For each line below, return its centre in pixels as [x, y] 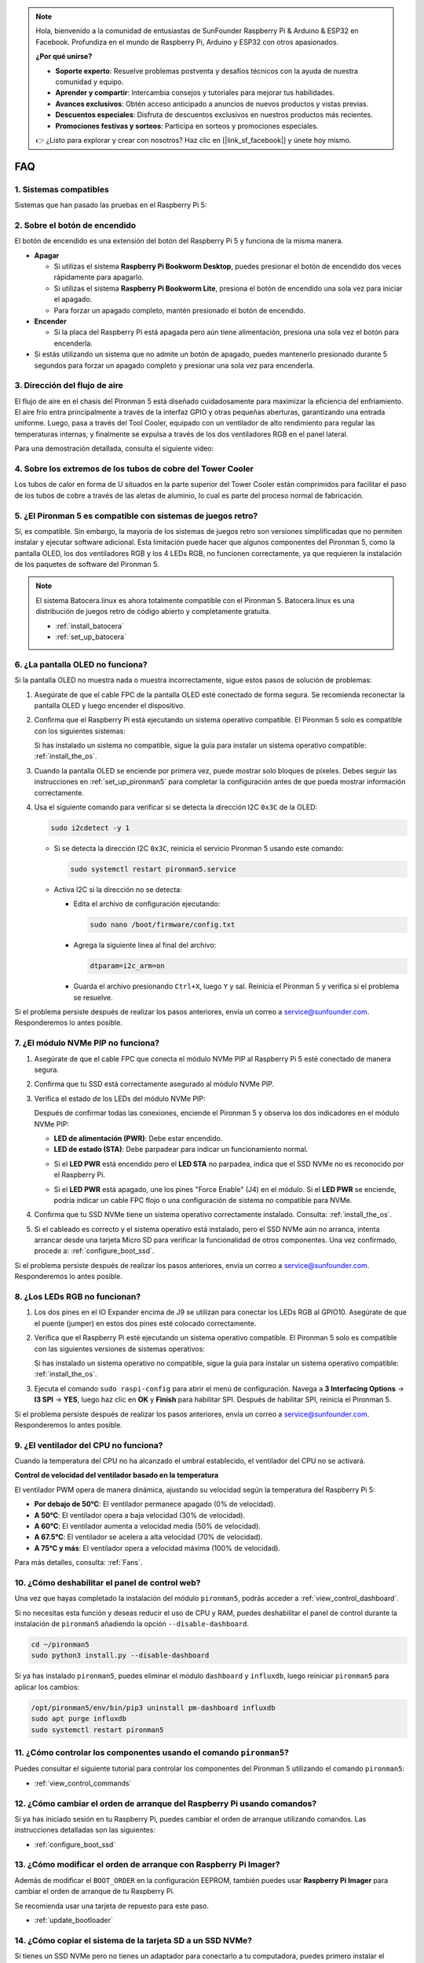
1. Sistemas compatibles [62, 189]
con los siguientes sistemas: [80, 731]
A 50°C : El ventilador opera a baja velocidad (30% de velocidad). [140, 1515]
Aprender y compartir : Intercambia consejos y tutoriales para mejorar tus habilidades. [195, 93]
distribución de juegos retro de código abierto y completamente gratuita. [153, 612]
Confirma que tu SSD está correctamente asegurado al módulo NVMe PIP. [154, 1084]
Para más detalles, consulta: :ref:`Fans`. [79, 1563]
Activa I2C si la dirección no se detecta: [118, 889]
